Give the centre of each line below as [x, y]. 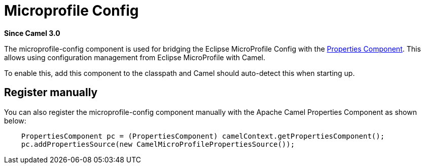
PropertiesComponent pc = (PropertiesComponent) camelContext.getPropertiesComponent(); [203, 136]
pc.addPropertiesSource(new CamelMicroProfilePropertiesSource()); [158, 144]
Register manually [51, 93]
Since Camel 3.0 [32, 33]
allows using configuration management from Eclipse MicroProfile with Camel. [135, 57]
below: [15, 120]
